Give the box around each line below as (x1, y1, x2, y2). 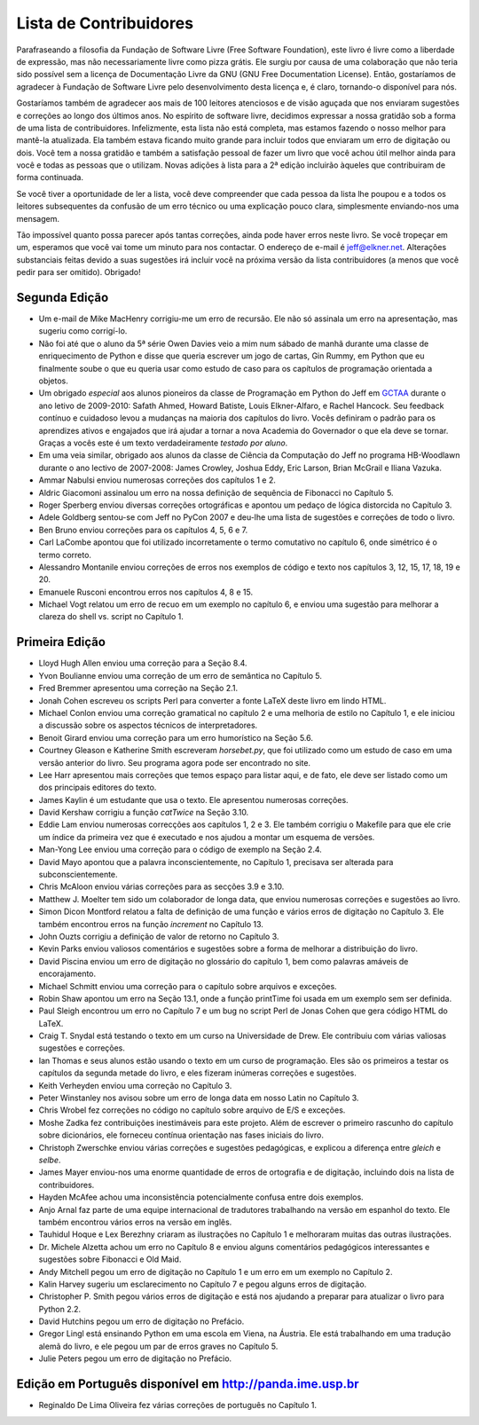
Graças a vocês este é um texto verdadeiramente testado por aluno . (38, 437, 288, 448)
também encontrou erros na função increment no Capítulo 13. (38, 918, 263, 929)
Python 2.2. (38, 1303, 82, 1314)
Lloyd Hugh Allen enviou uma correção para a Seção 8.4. (38, 657, 247, 669)
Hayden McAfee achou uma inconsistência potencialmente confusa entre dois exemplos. (38, 1192, 364, 1202)
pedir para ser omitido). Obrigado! (16, 267, 141, 278)
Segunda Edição (16, 290, 109, 305)
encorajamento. (38, 968, 97, 980)
